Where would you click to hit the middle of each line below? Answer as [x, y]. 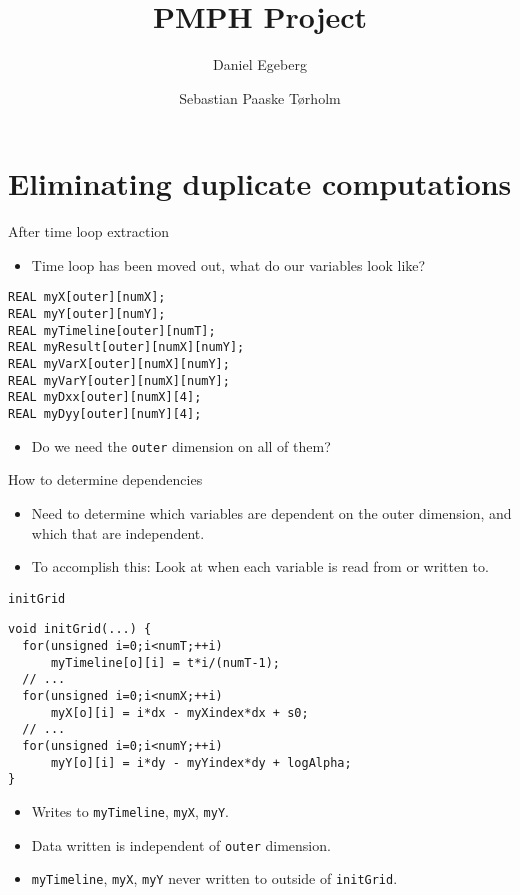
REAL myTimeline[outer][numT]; [112, 330]
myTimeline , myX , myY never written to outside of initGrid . [214, 878]
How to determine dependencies [105, 479]
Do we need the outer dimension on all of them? [181, 445]
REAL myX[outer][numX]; [87, 297]
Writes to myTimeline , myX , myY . [130, 810]
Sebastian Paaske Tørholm [260, 97]
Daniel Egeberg [260, 64]
